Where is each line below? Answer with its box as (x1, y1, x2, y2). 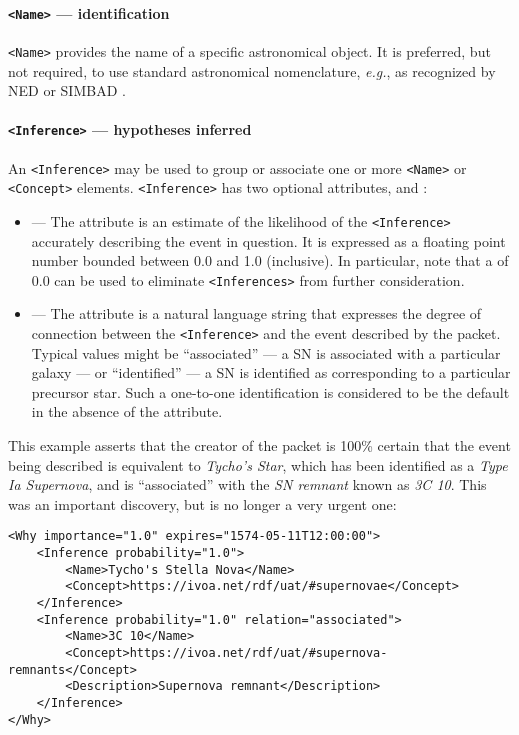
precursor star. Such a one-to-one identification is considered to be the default (31, 381, 510, 402)
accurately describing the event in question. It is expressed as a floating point (31, 230, 506, 251)
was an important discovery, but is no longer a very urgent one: (8, 493, 397, 514)
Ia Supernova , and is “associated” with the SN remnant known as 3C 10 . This (8, 474, 487, 495)
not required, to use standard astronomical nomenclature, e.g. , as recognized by (8, 60, 496, 81)
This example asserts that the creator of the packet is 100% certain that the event (8, 435, 511, 455)
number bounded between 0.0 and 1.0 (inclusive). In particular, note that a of (31, 250, 509, 271)
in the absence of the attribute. (31, 401, 223, 422)
